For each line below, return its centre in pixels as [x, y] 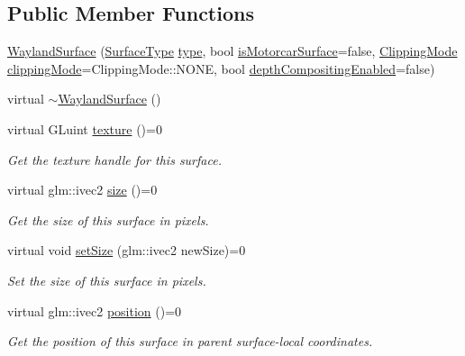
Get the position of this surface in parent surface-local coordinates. [190, 341]
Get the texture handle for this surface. [114, 159]
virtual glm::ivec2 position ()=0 [95, 310]
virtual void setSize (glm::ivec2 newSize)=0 [127, 250]
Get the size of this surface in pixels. [108, 219]
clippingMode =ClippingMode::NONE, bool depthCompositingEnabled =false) [221, 68]
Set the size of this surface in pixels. [107, 280]
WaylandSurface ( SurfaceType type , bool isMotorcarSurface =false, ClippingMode [232, 51]
